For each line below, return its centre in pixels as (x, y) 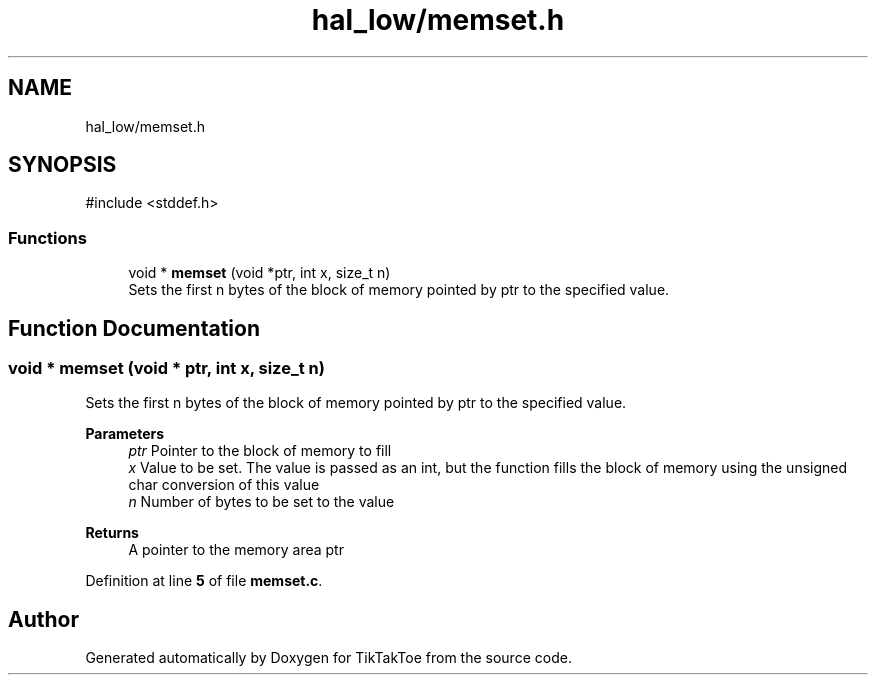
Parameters (125, 434)
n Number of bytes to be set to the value (261, 502)
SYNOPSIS (62, 165)
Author (43, 619)
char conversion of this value (224, 485)
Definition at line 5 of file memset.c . (204, 581)
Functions (47, 237)
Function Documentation (134, 328)
